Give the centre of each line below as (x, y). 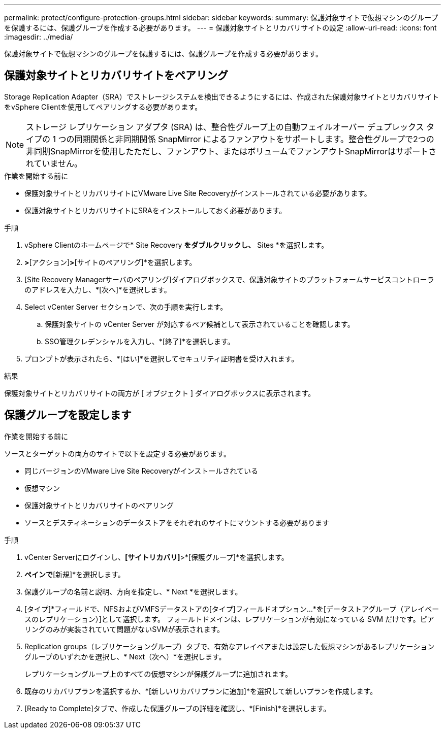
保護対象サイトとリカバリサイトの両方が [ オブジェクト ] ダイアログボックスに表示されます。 (160, 393)
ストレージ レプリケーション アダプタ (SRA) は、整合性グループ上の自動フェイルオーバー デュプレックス (225, 127)
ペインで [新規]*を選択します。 (75, 574)
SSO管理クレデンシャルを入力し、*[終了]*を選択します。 (140, 341)
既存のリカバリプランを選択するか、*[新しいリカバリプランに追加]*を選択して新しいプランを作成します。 (201, 691)
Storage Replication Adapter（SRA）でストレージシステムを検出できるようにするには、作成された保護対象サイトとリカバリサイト (221, 96)
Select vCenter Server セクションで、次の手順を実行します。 (126, 307)
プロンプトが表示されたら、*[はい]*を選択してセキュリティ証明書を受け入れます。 (162, 358)
